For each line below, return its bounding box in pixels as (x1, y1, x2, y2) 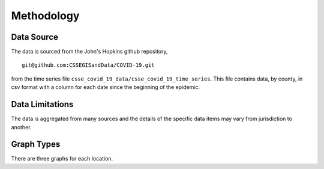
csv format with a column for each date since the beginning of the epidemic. (11, 84, 200, 91)
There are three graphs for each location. (11, 155, 113, 162)
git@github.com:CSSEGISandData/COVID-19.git (22, 62, 155, 69)
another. (11, 123, 32, 131)
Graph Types (11, 139, 61, 150)
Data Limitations (11, 99, 74, 109)
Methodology (11, 9, 80, 22)
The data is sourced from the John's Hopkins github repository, (11, 48, 168, 55)
